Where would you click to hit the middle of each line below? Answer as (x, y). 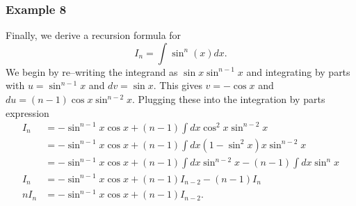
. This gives (178, 85)
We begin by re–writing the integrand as (92, 71)
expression (27, 112)
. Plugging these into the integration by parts (229, 99)
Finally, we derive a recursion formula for (94, 35)
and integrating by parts (298, 71)
